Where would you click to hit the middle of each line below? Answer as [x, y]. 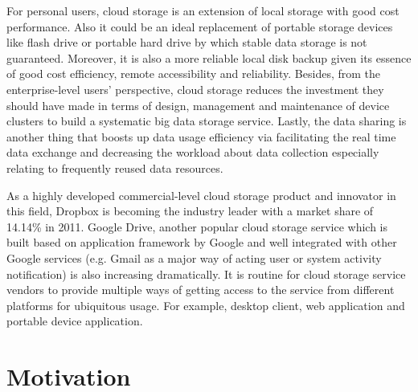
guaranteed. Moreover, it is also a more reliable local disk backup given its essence [209, 57]
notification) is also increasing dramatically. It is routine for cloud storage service [206, 274]
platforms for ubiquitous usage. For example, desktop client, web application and [206, 305]
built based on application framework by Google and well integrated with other [202, 242]
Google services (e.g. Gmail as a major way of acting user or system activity [194, 257]
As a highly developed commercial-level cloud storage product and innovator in [201, 195]
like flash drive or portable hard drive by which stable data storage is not [187, 42]
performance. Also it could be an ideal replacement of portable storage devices [200, 26]
